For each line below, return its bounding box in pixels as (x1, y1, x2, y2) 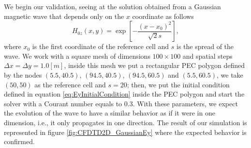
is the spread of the (177, 41, 234, 51)
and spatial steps (182, 50, 233, 61)
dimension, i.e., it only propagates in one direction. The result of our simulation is (4, 117, 247, 127)
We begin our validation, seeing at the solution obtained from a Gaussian (4, 1, 221, 11)
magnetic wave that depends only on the (4, 11, 124, 21)
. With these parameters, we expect (133, 98, 238, 108)
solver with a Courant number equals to (4, 98, 122, 108)
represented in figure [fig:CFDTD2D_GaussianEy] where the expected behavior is (4, 127, 247, 137)
